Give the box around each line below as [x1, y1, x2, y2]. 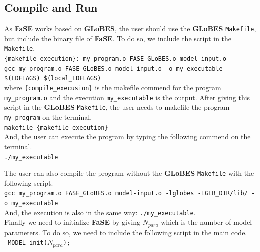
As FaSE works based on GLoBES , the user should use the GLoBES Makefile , [4, 23, 256, 34]
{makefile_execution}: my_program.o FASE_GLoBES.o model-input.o [4, 55, 226, 63]
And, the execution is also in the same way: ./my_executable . [4, 207, 196, 217]
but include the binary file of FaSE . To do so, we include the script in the [4, 33, 232, 43]
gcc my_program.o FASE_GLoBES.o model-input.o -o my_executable [4, 65, 223, 72]
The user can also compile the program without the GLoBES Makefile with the [4, 168, 254, 178]
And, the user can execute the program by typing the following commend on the [4, 131, 251, 142]
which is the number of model [161, 217, 252, 227]
